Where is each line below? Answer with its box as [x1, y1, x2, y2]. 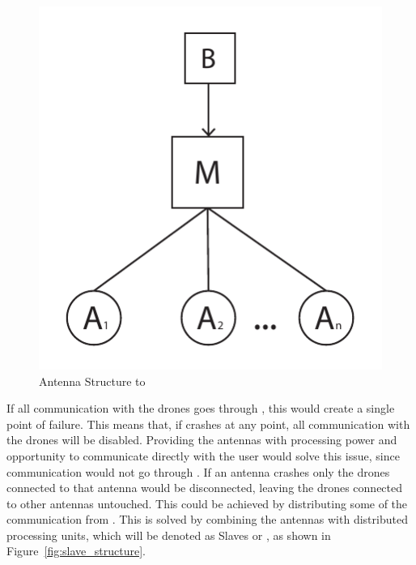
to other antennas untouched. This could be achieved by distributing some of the [6, 494, 408, 511]
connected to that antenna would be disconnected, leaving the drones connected [6, 479, 403, 496]
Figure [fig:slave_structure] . [6, 542, 146, 559]
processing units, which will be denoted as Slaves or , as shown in [6, 526, 331, 543]
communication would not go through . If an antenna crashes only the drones [6, 463, 390, 480]
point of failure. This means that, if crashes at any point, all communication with [6, 415, 410, 432]
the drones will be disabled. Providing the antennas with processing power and [6, 431, 397, 448]
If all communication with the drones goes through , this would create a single [6, 400, 395, 417]
